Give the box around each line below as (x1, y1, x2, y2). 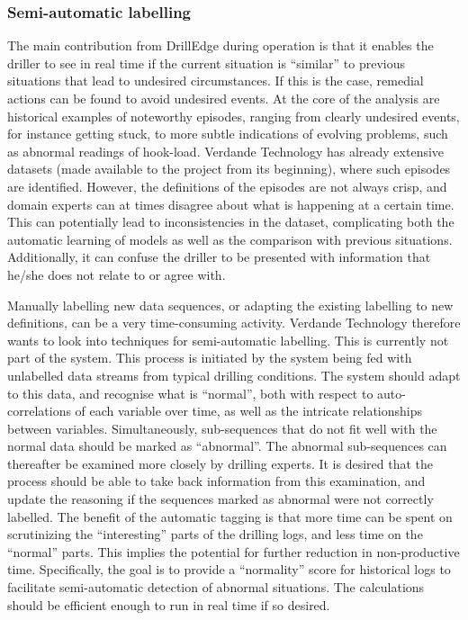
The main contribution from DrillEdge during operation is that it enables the (7, 36, 434, 55)
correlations (7, 401, 71, 420)
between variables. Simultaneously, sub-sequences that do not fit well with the (7, 418, 437, 437)
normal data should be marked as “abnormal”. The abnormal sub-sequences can (7, 436, 447, 455)
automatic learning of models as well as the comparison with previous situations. (7, 229, 453, 248)
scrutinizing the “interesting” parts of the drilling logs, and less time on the (7, 525, 423, 544)
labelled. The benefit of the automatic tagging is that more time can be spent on (7, 507, 453, 526)
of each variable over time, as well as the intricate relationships (75, 401, 423, 420)
